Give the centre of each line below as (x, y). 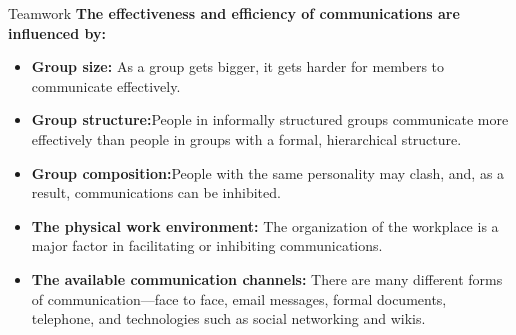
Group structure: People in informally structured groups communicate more (270, 119)
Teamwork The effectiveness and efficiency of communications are (234, 13)
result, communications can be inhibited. (156, 192)
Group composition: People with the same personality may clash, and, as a (268, 172)
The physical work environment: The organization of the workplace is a (265, 225)
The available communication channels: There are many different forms (267, 278)
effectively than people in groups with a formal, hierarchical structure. (246, 138)
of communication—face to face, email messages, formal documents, (239, 298)
